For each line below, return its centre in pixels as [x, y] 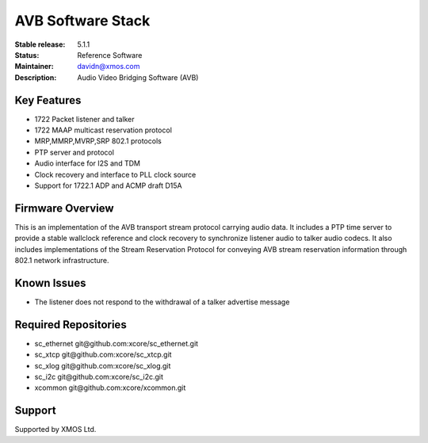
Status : [27, 55]
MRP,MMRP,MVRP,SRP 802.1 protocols [98, 141]
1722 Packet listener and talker [84, 119]
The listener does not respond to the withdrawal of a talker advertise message [162, 302]
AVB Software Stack [82, 21]
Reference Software [110, 55]
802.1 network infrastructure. [62, 261]
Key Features [48, 100]
